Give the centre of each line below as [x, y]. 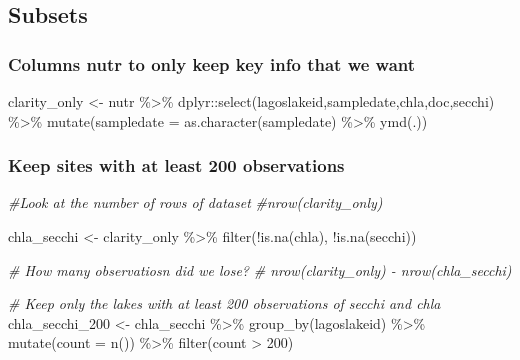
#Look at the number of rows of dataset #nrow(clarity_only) [195, 202]
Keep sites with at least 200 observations [176, 165]
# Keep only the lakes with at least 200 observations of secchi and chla [224, 303]
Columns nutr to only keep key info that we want [212, 63]
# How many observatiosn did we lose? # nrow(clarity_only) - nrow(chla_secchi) [260, 269]
